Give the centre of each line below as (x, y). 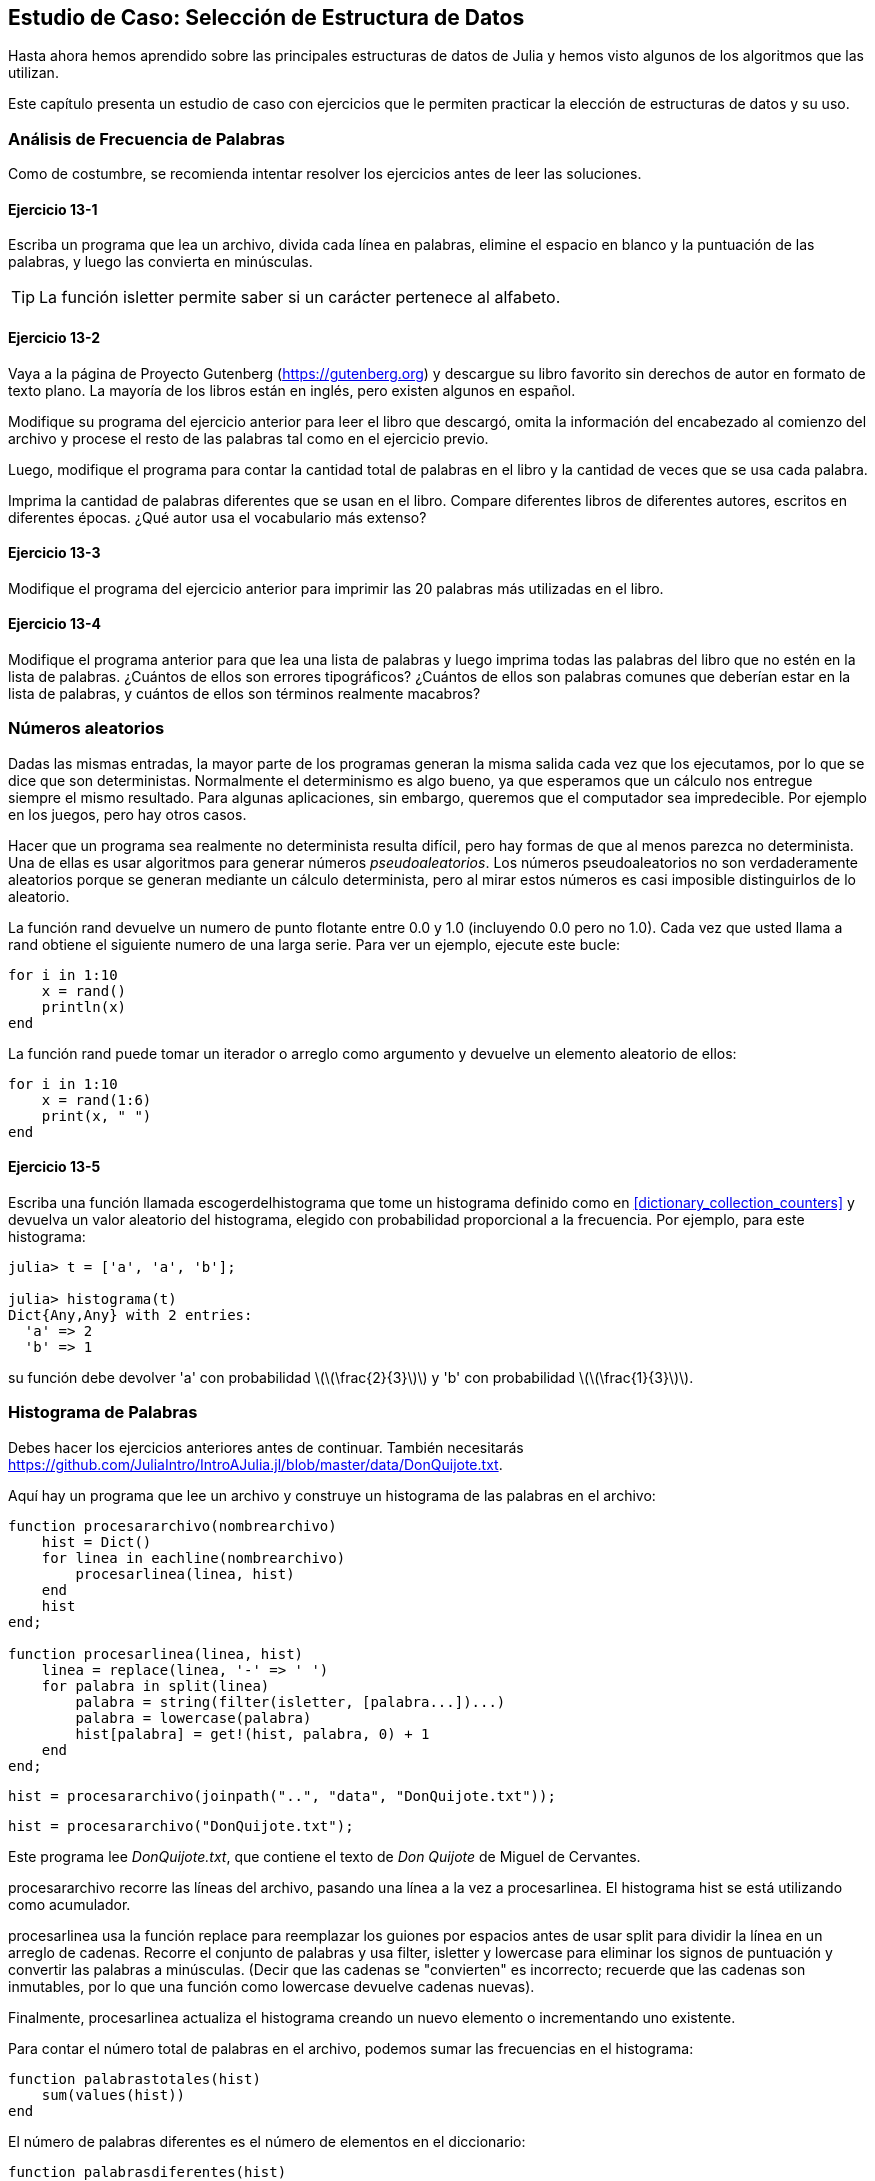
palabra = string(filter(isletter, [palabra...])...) (290, 1701)
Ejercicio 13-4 (55, 624)
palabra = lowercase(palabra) (193, 1717)
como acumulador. (69, 1904)
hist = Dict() (96, 1541)
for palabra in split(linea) (155, 1685)
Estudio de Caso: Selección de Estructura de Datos (266, 17)
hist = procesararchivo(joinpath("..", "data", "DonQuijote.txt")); (282, 1795)
